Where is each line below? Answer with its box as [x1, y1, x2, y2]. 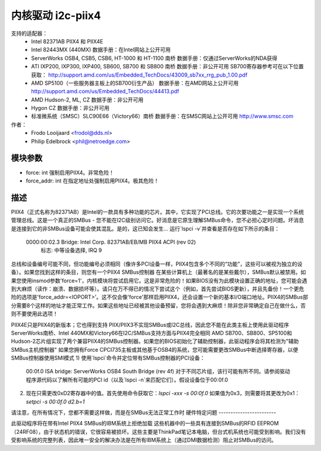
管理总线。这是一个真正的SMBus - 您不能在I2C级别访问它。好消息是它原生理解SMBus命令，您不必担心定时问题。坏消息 [11, 217, 304, 224]
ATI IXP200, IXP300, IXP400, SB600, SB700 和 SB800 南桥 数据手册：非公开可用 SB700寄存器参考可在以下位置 [31, 63, 304, 70]
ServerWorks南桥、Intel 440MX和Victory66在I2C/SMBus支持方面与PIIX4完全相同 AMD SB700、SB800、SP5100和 [11, 329, 292, 336]
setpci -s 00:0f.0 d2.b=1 [26, 398, 85, 405]
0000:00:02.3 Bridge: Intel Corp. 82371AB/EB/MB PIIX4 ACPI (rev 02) [26, 238, 196, 245]
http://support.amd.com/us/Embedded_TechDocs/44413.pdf [31, 88, 180, 95]
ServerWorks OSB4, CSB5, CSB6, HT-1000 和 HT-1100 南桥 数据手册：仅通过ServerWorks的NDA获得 [31, 54, 278, 62]
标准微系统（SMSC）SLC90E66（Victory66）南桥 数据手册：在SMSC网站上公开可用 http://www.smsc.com [31, 113, 294, 120]
